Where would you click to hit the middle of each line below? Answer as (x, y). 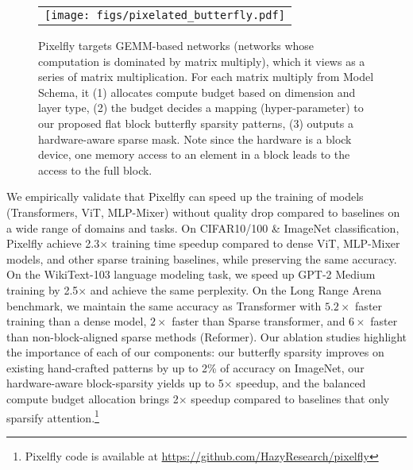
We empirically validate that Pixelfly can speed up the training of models (185, 196)
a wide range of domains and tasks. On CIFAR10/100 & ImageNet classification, (203, 227)
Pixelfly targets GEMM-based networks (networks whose (176, 45)
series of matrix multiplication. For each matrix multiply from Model (206, 77)
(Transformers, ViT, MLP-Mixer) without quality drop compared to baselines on (203, 212)
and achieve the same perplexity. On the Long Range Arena (236, 289)
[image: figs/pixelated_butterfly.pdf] (165, 15)
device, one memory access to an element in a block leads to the (194, 154)
